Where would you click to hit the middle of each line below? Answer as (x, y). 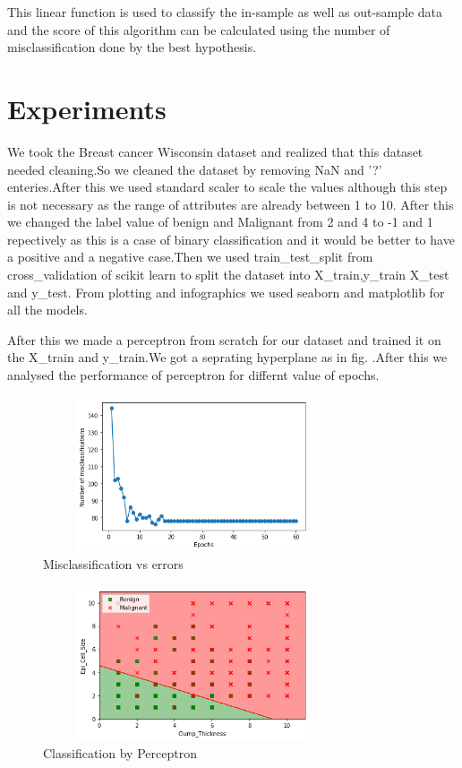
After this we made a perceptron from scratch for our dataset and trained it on (224, 339)
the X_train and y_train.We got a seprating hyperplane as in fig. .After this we (227, 357)
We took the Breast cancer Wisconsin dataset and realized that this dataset (215, 151)
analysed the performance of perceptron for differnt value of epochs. (193, 375)
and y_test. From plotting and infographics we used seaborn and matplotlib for (226, 292)
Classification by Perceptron (120, 753)
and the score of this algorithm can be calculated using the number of (199, 29)
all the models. (47, 310)
